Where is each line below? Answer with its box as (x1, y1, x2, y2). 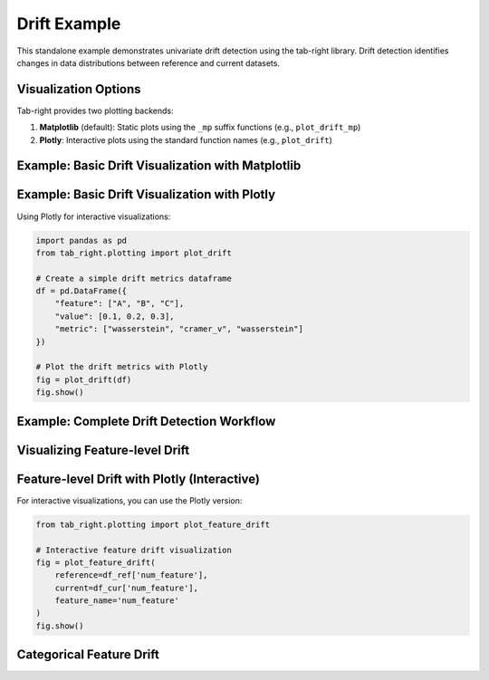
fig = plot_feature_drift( (35, 557, 156, 568)
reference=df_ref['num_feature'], (54, 570, 208, 580)
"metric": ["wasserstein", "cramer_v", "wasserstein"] (54, 324, 303, 334)
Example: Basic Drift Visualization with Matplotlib (16, 158, 302, 174)
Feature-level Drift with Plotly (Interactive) (16, 471, 260, 486)
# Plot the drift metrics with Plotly (35, 362, 208, 372)
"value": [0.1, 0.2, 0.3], (54, 311, 176, 321)
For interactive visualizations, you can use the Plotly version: (16, 494, 243, 506)
